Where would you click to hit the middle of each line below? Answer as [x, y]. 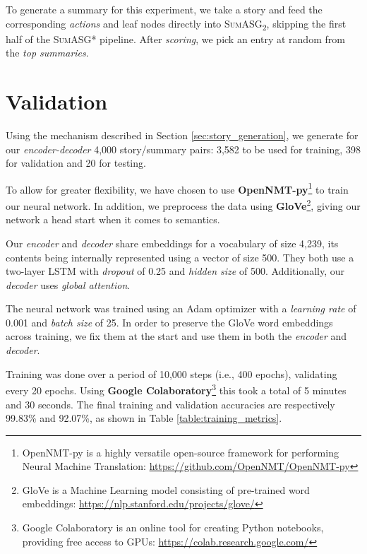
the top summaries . [47, 53]
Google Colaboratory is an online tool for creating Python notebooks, [173, 528]
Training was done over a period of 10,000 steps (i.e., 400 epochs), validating [172, 373]
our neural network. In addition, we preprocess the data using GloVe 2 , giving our [183, 205]
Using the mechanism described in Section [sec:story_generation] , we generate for [182, 135]
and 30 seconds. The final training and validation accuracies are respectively [170, 404]
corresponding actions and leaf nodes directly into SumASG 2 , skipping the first [176, 24]
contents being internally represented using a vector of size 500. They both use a [180, 257]
